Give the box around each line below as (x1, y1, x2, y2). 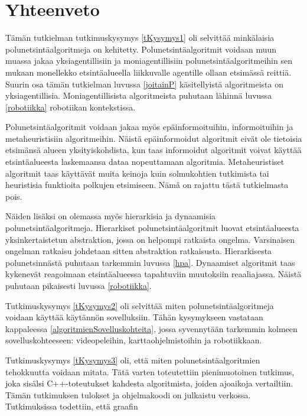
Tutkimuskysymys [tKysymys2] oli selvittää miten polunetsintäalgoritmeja (5, 299, 274, 311)
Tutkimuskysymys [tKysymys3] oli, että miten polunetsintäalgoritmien (5, 353, 260, 366)
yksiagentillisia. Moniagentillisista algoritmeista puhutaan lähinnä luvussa (5, 89, 272, 102)
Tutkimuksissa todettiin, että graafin (5, 400, 138, 412)
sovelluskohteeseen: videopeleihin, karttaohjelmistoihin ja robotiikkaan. (5, 334, 262, 346)
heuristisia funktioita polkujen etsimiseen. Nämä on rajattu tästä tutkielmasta (5, 178, 289, 191)
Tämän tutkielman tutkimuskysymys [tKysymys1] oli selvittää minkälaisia (5, 31, 275, 44)
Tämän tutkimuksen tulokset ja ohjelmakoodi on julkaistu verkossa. (5, 388, 251, 401)
